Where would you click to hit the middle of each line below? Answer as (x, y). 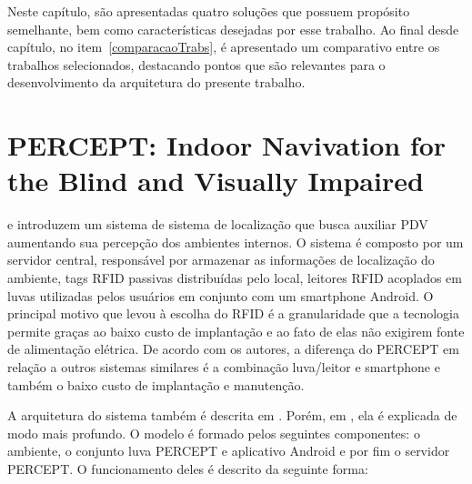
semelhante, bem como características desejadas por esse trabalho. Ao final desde (233, 29)
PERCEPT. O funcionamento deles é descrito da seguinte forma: (188, 469)
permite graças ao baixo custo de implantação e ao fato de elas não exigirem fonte (236, 331)
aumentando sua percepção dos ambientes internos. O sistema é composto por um (236, 242)
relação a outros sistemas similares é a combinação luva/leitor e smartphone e (224, 367)
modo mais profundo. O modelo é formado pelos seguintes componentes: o (214, 433)
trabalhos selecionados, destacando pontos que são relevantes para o (196, 64)
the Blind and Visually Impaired (216, 181)
